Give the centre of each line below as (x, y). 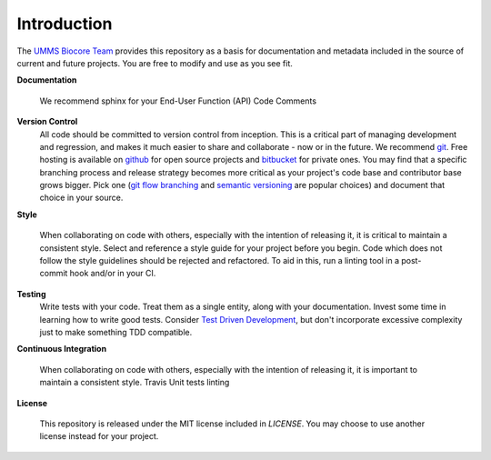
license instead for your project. (99, 436)
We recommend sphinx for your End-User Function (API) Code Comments (178, 101)
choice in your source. (81, 198)
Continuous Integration (62, 349)
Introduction (65, 24)
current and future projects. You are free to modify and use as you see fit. (155, 63)
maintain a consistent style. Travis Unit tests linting (135, 383)
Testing (31, 294)
